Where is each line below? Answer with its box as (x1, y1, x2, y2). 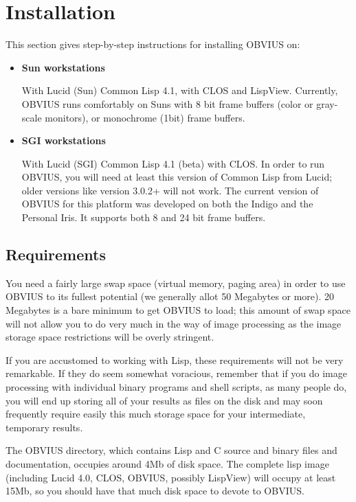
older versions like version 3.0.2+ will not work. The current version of (21, 183, 319, 197)
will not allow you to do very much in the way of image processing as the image (5, 316, 342, 330)
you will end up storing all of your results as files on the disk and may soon (5, 393, 323, 407)
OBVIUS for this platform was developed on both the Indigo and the (21, 196, 313, 211)
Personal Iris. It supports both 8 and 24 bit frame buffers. (21, 210, 266, 225)
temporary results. (5, 420, 83, 434)
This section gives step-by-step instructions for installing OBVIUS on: (5, 37, 300, 52)
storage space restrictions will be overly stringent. (5, 330, 214, 344)
